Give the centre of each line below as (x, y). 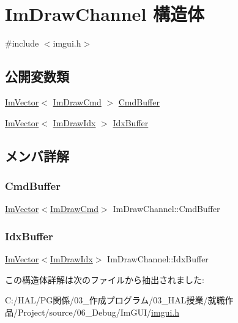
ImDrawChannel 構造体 (105, 14)
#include (22, 43)
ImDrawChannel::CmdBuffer (166, 209)
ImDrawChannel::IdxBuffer (158, 258)
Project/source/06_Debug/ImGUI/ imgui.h (98, 312)
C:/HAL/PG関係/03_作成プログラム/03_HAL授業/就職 (115, 300)
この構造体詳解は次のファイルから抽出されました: (105, 279)
